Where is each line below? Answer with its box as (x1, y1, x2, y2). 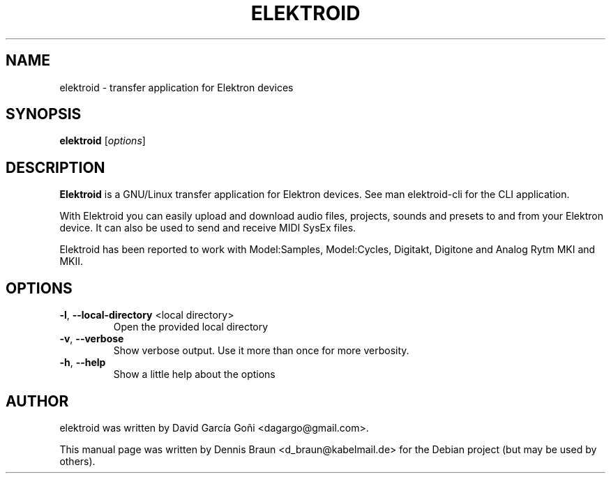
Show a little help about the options (113, 368, 276, 381)
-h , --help (59, 356, 106, 369)
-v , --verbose (59, 333, 124, 345)
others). (59, 455, 96, 467)
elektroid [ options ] (59, 135, 146, 147)
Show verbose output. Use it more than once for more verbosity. (113, 344, 409, 357)
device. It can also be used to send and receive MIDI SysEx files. (59, 222, 356, 234)
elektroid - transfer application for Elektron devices (59, 81, 294, 93)
